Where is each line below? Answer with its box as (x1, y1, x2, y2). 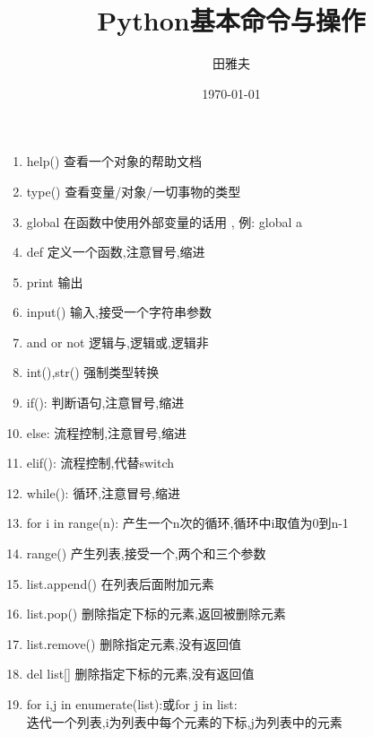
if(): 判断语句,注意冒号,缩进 (26, 393, 185, 412)
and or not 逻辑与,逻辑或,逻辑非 (26, 332, 209, 351)
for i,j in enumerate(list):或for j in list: (26, 695, 238, 713)
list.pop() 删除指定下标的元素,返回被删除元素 (26, 604, 286, 623)
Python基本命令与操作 (97, 2, 366, 39)
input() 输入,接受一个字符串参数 (26, 303, 212, 321)
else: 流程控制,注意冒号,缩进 (26, 423, 186, 442)
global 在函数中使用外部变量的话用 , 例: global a (26, 212, 303, 231)
